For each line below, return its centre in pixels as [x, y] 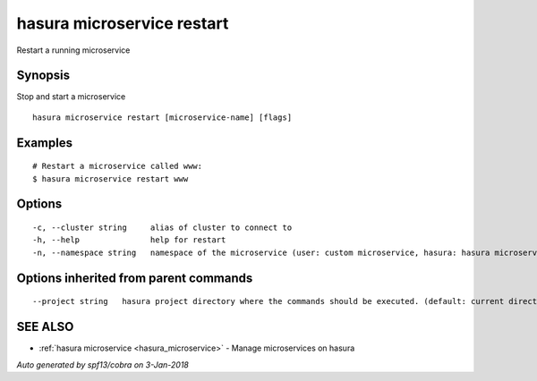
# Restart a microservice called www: [118, 166]
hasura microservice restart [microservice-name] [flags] [162, 117]
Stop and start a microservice [71, 97]
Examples [45, 143]
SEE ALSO [45, 327]
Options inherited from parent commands [135, 278]
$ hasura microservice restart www [111, 178]
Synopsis [43, 76]
